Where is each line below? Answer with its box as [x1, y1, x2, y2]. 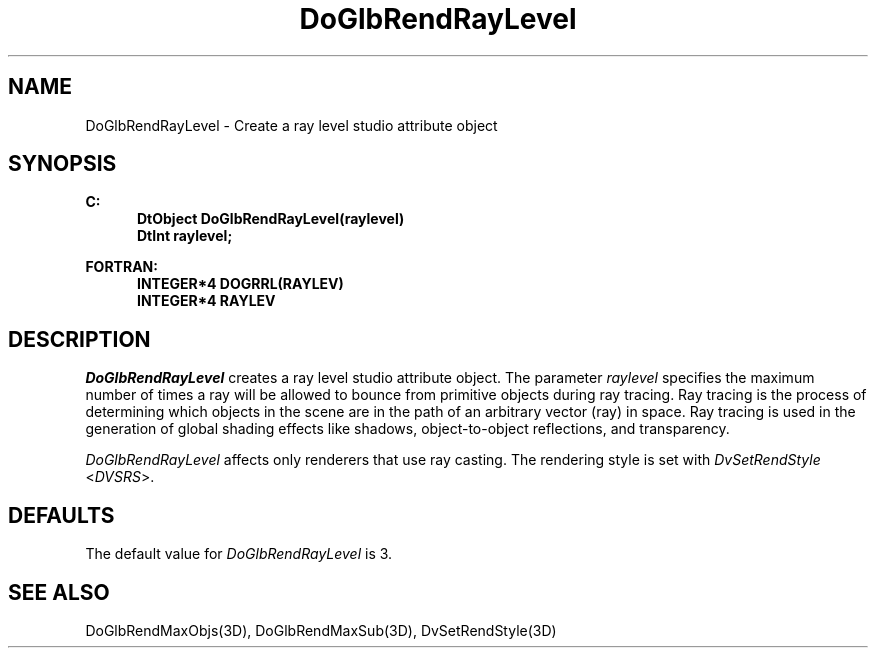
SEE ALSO [8, 579, 110, 605]
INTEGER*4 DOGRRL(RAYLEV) [137, 275, 344, 293]
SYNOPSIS [8, 151, 117, 177]
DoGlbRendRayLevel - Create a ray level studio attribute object [85, 116, 498, 134]
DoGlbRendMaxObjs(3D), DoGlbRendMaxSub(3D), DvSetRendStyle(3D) [85, 621, 557, 639]
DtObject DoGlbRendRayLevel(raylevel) [137, 210, 405, 228]
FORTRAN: [85, 258, 158, 276]
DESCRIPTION [8, 326, 151, 352]
